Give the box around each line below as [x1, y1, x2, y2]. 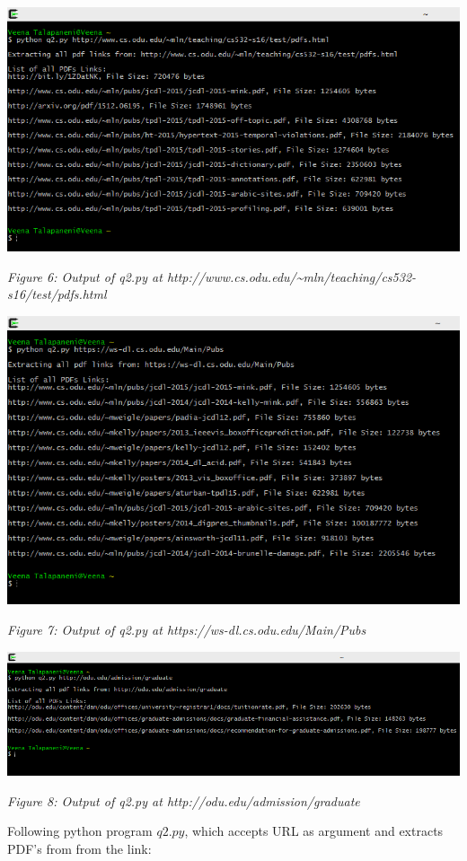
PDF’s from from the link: [7, 839, 152, 857]
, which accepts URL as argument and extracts [184, 821, 444, 840]
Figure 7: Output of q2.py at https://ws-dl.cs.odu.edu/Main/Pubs [7, 619, 366, 638]
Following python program [7, 821, 153, 840]
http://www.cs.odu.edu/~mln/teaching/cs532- [166, 267, 417, 286]
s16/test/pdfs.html [7, 285, 107, 303]
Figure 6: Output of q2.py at [7, 267, 163, 286]
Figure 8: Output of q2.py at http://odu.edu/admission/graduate [7, 791, 360, 810]
